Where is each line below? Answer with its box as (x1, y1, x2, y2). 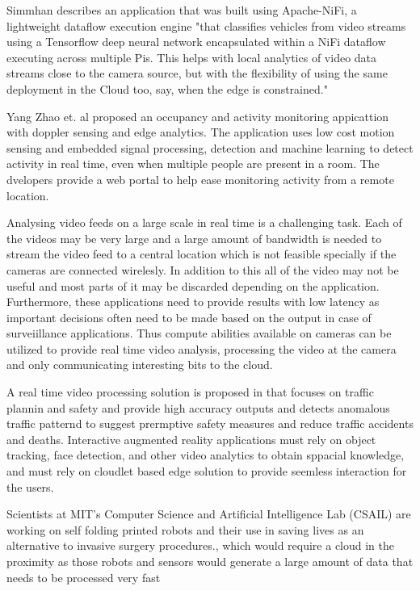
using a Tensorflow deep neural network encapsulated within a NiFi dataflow (6, 33, 386, 50)
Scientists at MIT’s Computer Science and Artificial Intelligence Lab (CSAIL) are (6, 505, 411, 522)
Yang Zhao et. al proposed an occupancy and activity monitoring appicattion (6, 107, 389, 124)
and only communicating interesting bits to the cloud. (6, 356, 273, 373)
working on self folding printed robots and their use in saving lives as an (6, 521, 364, 538)
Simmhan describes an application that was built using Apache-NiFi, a (6, 2, 357, 18)
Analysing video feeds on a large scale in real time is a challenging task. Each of (6, 214, 402, 231)
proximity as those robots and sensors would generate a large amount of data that (6, 553, 414, 569)
